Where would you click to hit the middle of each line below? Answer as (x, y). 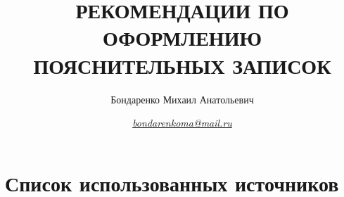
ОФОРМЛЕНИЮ (182, 38)
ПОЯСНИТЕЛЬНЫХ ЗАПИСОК (182, 65)
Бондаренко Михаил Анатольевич (182, 99)
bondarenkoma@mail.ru (182, 123)
